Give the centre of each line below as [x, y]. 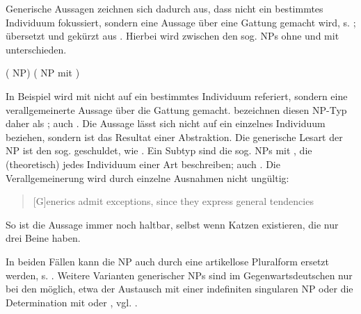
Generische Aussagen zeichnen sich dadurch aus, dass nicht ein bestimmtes [165, 8]
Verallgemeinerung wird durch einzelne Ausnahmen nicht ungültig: [147, 177]
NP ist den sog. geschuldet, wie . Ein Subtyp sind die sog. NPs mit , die [159, 150]
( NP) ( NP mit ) [43, 73]
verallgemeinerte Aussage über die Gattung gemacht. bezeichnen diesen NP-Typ [176, 109]
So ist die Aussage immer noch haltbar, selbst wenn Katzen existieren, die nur [172, 224]
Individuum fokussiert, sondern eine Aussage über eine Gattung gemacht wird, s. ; [181, 22]
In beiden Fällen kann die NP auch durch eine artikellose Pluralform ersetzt [167, 261]
